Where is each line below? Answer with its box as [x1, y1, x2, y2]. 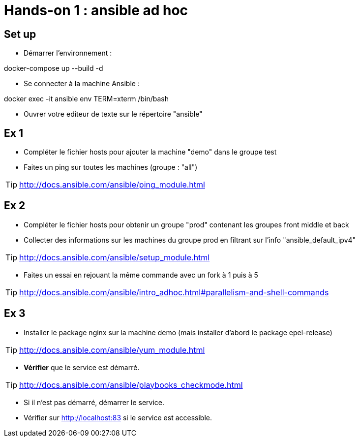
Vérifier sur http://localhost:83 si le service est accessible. [24, 413, 212, 422]
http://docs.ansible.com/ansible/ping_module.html [19, 180, 205, 190]
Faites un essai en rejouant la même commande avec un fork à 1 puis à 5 [24, 270, 258, 279]
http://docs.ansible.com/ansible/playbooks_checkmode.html [19, 379, 243, 390]
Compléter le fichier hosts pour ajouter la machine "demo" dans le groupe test [24, 148, 277, 157]
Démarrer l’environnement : [24, 49, 112, 58]
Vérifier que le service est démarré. [24, 363, 140, 372]
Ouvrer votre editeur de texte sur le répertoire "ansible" [24, 110, 203, 119]
